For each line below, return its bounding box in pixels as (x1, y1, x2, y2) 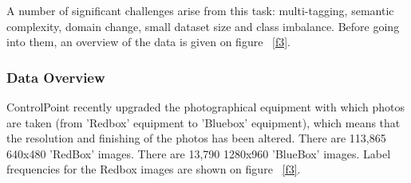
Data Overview (6, 67, 105, 87)
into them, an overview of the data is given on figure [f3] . (6, 33, 291, 50)
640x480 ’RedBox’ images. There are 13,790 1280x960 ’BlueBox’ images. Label (6, 145, 391, 162)
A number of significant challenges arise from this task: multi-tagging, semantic (6, 2, 394, 18)
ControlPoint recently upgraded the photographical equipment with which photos (6, 99, 405, 115)
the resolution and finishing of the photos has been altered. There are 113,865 (6, 130, 386, 146)
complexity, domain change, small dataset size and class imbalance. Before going (6, 18, 400, 34)
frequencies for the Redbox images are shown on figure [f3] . (6, 161, 301, 177)
